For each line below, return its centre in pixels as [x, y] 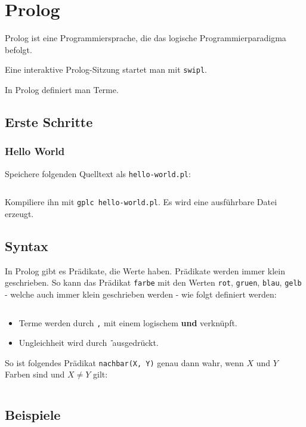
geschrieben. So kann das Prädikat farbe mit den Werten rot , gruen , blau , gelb [153, 282]
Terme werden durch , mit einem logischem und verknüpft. [128, 322]
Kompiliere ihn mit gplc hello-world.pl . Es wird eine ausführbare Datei [141, 202]
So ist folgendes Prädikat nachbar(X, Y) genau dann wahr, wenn [124, 362]
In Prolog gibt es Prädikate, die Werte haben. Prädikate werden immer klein [145, 270]
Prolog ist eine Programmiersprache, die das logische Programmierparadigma [146, 38]
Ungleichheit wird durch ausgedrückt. [89, 343]
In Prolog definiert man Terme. [62, 89]
